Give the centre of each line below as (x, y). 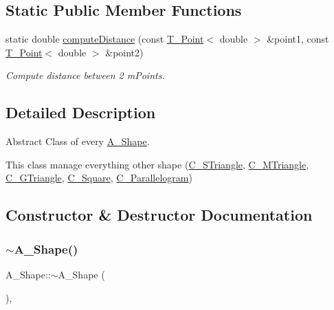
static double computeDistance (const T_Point (105, 39)
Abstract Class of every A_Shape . (78, 141)
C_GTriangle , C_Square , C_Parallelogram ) (99, 178)
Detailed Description (81, 112)
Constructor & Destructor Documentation (159, 215)
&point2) (124, 52)
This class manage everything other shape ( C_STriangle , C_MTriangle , (157, 164)
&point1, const (298, 39)
